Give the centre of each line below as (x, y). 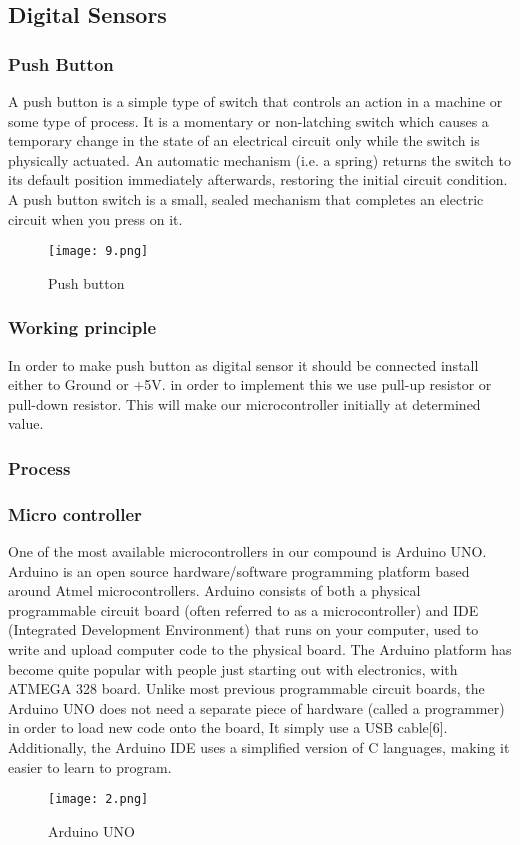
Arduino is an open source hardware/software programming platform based (239, 570)
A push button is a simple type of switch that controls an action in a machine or (255, 101)
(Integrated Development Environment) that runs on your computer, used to (243, 629)
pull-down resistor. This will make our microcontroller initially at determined (244, 403)
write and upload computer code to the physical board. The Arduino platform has (260, 649)
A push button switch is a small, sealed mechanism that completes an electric (246, 198)
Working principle (82, 327)
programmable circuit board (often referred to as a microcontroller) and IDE (243, 609)
